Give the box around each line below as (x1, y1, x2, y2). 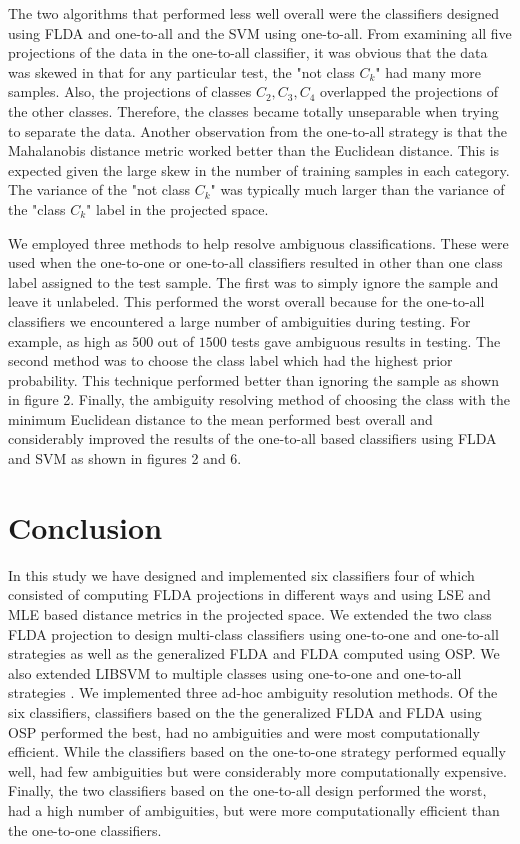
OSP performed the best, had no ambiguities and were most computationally (8, 721, 480, 742)
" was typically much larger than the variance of (210, 179, 505, 200)
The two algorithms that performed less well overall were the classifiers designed (8, 3, 500, 23)
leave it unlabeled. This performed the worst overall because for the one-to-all (8, 291, 485, 312)
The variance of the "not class (8, 179, 190, 200)
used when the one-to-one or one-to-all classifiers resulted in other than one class (8, 252, 503, 273)
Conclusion (8, 506, 163, 547)
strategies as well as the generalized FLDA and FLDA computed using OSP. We (8, 643, 500, 664)
